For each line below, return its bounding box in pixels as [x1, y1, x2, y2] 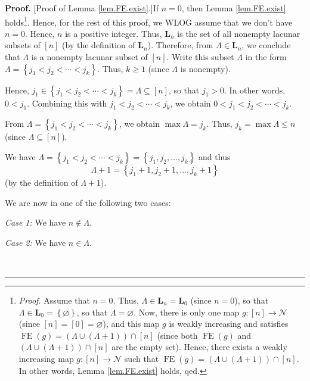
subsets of [5, 39, 41, 51]
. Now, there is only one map [134, 305, 240, 318]
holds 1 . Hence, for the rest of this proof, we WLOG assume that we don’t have [5, 14, 293, 28]
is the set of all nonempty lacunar [177, 27, 300, 39]
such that [124, 352, 159, 364]
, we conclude [241, 39, 291, 51]
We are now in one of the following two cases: [5, 196, 171, 208]
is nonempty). [180, 62, 231, 74]
